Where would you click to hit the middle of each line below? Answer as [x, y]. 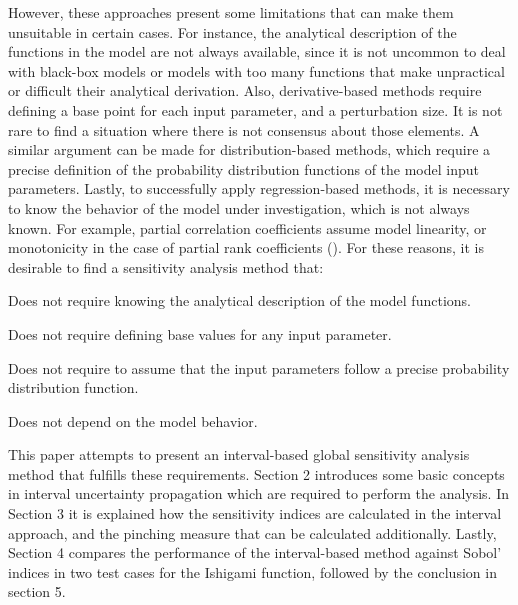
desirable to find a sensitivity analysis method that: [166, 266]
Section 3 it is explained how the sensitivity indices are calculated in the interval [255, 513]
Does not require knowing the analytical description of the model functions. [239, 300]
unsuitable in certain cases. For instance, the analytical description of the [232, 31]
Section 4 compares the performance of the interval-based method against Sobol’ [255, 552]
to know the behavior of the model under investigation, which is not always [239, 207]
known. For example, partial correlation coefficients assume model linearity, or [247, 227]
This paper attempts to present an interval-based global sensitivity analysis [239, 454]
